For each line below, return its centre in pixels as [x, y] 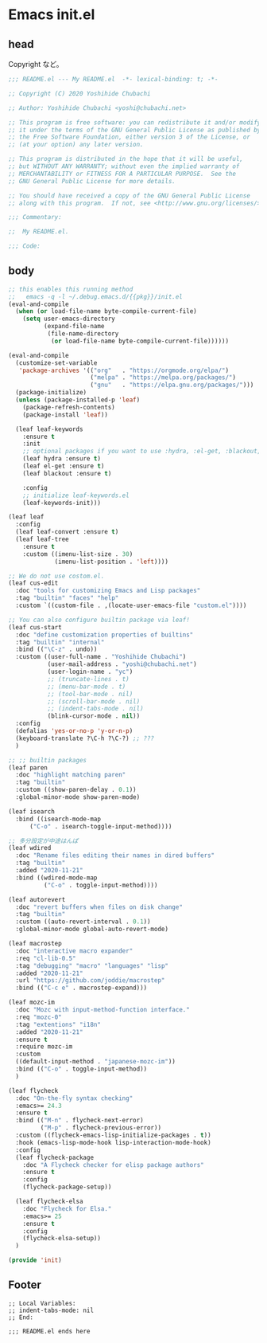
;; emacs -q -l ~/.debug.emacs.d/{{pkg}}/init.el [95, 296]
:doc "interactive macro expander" [74, 951]
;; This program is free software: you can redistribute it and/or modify [135, 122]
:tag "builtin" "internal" [60, 642]
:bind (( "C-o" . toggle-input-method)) [81, 1069]
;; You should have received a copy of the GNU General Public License [129, 196]
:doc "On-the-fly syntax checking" [74, 1098]
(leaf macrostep [35, 944]
